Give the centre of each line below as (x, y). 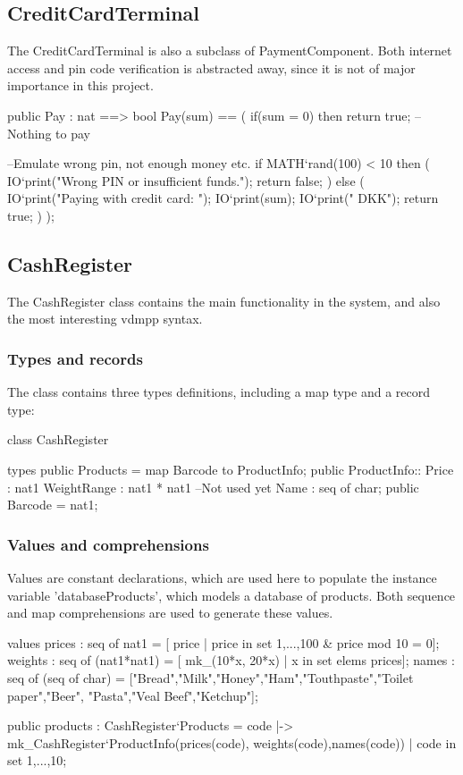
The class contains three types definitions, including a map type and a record (219, 392)
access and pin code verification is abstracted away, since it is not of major (211, 67)
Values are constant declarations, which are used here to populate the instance (222, 577)
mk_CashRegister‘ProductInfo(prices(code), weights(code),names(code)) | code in (232, 742)
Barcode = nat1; (53, 505)
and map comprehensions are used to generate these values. (170, 613)
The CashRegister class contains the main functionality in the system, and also (224, 301)
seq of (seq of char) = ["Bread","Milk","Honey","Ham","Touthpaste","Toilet (210, 677)
